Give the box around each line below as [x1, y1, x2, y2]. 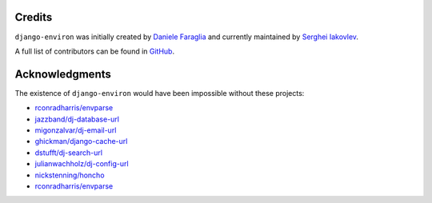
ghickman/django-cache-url [34, 137, 128, 146]
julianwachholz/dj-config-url [34, 159, 129, 169]
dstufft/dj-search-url [34, 148, 103, 157]
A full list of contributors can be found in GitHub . [14, 46, 175, 56]
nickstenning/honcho [34, 170, 105, 180]
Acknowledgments [14, 67, 112, 81]
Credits [14, 10, 53, 24]
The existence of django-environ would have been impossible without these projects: [14, 88, 305, 98]
